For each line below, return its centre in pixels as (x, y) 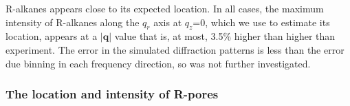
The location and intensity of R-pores (112, 94)
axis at (168, 22)
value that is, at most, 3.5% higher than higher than (225, 36)
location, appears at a (52, 36)
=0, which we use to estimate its (261, 22)
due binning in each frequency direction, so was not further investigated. (158, 63)
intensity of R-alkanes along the (73, 22)
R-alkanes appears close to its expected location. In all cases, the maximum (165, 8)
